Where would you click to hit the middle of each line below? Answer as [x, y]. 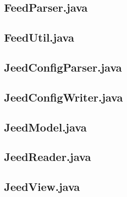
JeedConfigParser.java [63, 67]
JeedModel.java [46, 127]
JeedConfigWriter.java [63, 97]
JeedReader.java [48, 157]
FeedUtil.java [39, 37]
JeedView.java [42, 187]
